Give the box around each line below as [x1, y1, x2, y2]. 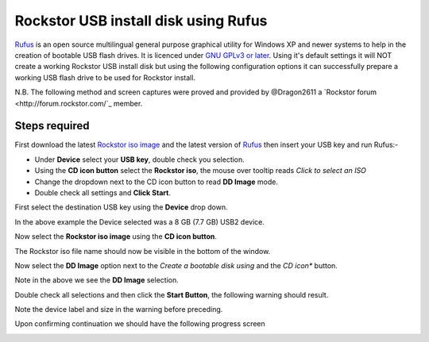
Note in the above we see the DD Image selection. [14, 275, 179, 285]
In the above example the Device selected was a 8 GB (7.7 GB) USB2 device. [14, 217, 265, 226]
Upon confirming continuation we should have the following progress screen [14, 319, 265, 329]
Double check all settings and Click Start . [34, 187, 171, 198]
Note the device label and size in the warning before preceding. [14, 305, 223, 314]
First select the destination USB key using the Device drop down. [14, 202, 228, 212]
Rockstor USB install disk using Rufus [14, 12, 268, 29]
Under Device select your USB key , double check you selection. [34, 155, 245, 164]
